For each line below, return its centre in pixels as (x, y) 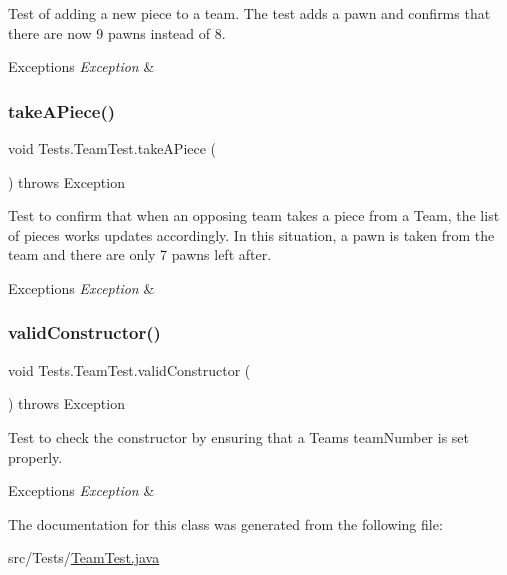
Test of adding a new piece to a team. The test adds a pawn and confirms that (249, 13)
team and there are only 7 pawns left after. (140, 254)
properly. (35, 456)
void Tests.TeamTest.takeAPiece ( (112, 148)
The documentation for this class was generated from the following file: (225, 523)
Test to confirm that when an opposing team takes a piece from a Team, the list (254, 215)
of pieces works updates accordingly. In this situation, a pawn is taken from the (251, 234)
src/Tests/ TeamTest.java (84, 557)
